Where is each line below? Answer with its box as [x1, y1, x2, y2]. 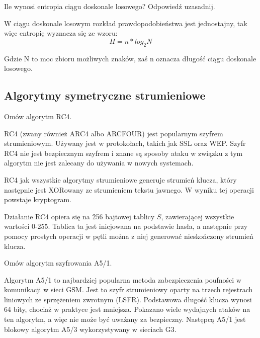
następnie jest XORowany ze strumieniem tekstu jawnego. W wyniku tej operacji [4, 184, 254, 195]
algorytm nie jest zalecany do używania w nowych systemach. [4, 157, 194, 168]
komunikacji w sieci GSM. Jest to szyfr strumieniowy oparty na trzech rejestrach [4, 284, 253, 295]
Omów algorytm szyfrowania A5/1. [4, 258, 112, 268]
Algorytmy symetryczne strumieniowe [4, 88, 206, 103]
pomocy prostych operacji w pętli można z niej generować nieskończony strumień [4, 230, 253, 241]
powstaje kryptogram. [4, 194, 71, 205]
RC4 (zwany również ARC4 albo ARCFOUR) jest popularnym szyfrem [4, 128, 223, 138]
